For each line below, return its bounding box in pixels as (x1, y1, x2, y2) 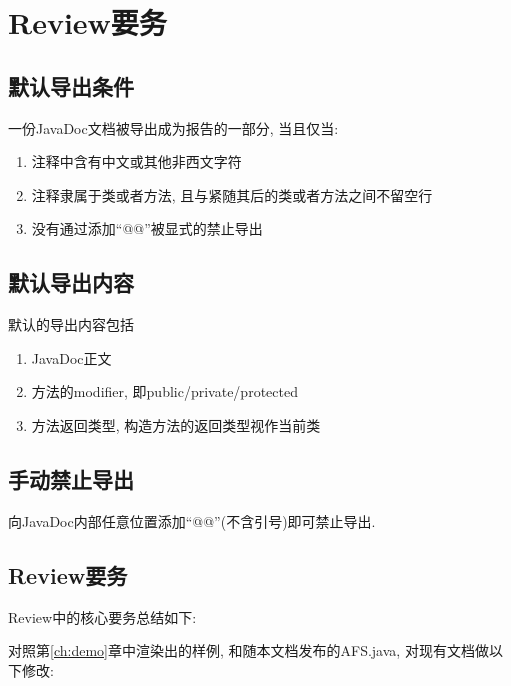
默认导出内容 (8, 267, 134, 298)
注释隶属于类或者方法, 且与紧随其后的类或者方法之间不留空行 (31, 184, 433, 205)
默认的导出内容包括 (8, 314, 134, 335)
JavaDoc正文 (31, 347, 112, 368)
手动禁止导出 (8, 463, 134, 494)
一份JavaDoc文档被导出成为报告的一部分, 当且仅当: (8, 117, 339, 138)
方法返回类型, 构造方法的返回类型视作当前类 (31, 414, 321, 435)
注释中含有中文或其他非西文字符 (31, 151, 242, 172)
